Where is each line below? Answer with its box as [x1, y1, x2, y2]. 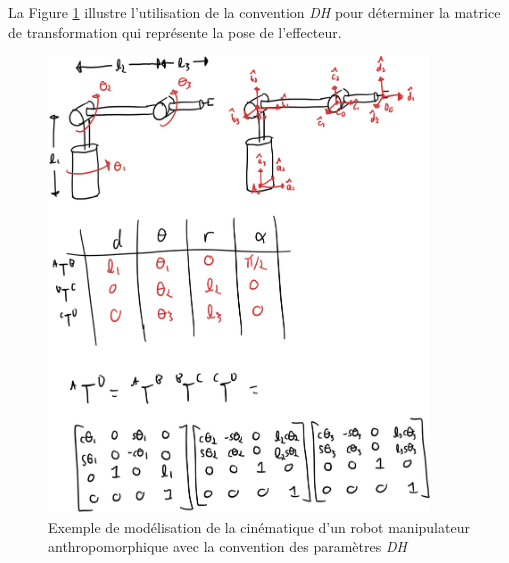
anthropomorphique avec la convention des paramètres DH [48, 536, 407, 557]
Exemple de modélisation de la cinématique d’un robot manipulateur [48, 516, 470, 537]
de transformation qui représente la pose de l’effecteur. [8, 21, 342, 42]
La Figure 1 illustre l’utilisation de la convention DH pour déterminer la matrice [8, 2, 501, 22]
